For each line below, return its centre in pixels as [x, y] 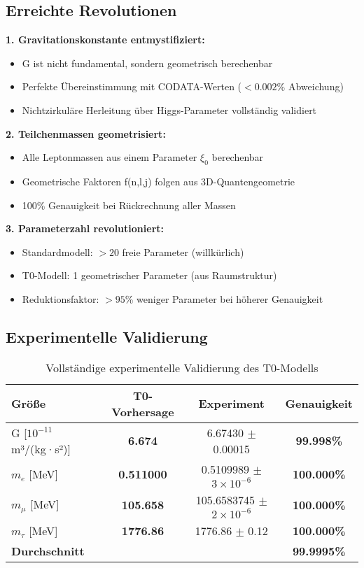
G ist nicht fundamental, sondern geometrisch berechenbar [147, 63]
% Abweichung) [310, 86]
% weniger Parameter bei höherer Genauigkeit [224, 298]
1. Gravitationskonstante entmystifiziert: [105, 40]
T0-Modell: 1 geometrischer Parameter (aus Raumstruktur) [149, 275]
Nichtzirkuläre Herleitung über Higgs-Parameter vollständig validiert [169, 109]
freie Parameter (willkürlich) [183, 251]
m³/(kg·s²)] [41, 448]
